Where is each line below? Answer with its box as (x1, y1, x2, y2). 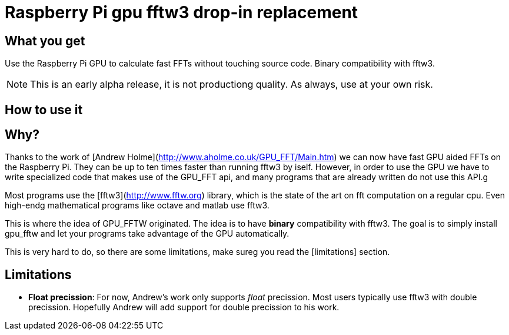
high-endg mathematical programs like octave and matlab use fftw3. (5, 200, 270, 211)
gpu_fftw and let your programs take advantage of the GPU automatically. (5, 228, 290, 239)
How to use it (5, 102, 83, 117)
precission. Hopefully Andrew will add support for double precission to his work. (28, 302, 340, 313)
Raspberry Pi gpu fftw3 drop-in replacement (5, 2, 358, 22)
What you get (5, 33, 85, 48)
